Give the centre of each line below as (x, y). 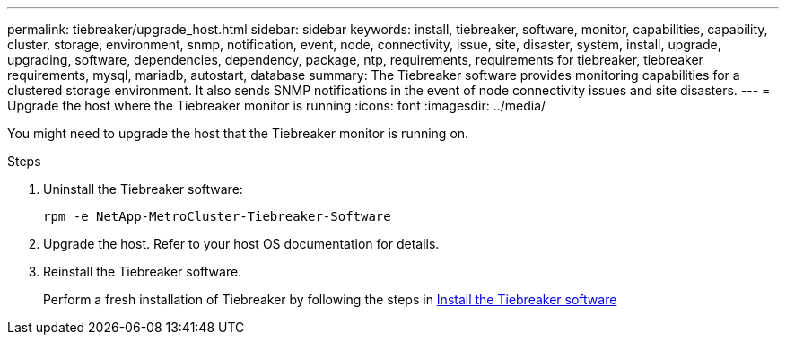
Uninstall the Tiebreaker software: (143, 189)
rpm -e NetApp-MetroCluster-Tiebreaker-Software (217, 216)
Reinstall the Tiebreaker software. (143, 272)
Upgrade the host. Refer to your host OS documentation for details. (241, 244)
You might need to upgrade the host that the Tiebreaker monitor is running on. (238, 133)
